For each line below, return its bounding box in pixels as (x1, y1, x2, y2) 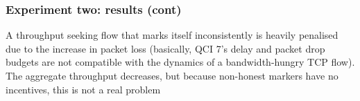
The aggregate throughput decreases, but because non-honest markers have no (6, 68, 338, 82)
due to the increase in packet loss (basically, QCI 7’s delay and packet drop (6, 41, 325, 55)
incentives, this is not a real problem (6, 82, 161, 96)
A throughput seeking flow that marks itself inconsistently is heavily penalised (6, 28, 338, 42)
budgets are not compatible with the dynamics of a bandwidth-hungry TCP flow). (6, 55, 355, 69)
